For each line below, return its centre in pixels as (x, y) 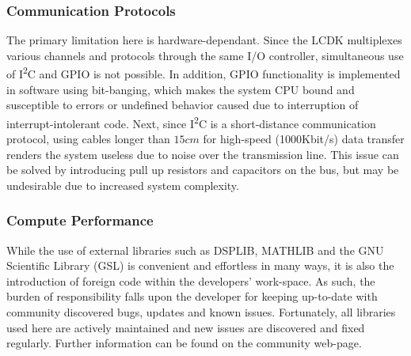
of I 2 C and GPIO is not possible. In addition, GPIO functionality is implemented (204, 73)
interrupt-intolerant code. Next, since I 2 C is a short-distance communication (191, 122)
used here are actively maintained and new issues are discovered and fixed (186, 327)
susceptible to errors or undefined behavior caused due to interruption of (183, 105)
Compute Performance (80, 220)
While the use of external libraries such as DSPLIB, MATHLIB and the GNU (195, 250)
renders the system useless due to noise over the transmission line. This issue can (203, 154)
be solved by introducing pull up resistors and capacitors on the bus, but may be (203, 170)
